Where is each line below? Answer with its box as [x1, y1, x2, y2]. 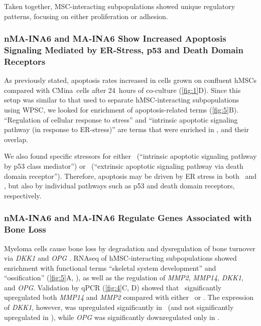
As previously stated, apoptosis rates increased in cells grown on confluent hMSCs [4, 75, 256, 85]
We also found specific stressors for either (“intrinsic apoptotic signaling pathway [4, 151, 257, 161]
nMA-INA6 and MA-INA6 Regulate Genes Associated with [4, 211, 252, 224]
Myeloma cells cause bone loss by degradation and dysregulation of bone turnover [4, 243, 255, 253]
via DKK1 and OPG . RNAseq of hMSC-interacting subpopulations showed [4, 253, 237, 263]
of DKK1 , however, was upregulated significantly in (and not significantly [4, 302, 234, 312]
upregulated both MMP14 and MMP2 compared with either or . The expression [4, 292, 254, 302]
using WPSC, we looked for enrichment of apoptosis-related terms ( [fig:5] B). [4, 104, 239, 115]
